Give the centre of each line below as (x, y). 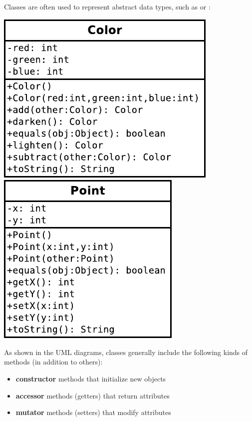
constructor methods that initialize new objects (91, 378)
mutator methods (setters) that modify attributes (93, 412)
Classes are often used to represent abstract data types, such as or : (107, 6)
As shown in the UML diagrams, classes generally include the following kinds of (126, 352)
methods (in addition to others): (53, 362)
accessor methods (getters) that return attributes (93, 395)
